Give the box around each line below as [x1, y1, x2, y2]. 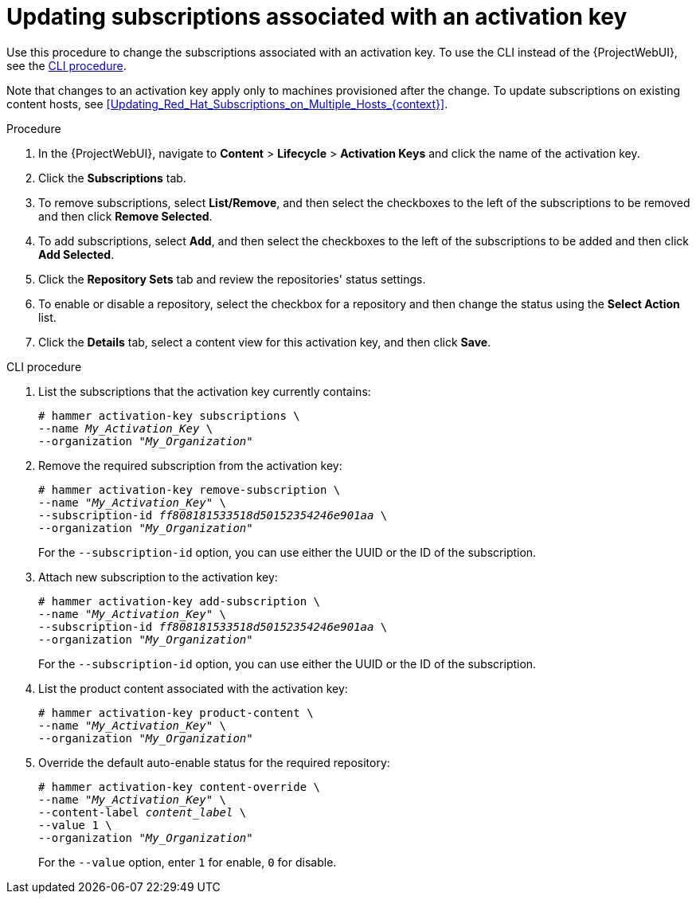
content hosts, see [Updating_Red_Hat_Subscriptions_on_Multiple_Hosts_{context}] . [6, 96, 448, 111]
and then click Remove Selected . [38, 209, 213, 223]
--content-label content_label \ [38, 805, 247, 819]
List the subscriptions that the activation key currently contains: [38, 384, 371, 398]
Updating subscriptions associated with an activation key [6, 3, 628, 30]
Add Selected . [38, 247, 115, 261]
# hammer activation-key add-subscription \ [38, 594, 321, 608]
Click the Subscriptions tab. [38, 170, 186, 185]
